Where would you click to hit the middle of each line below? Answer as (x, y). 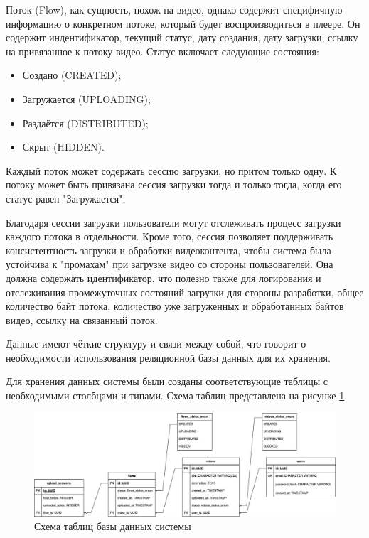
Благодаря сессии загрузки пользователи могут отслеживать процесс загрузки (173, 222)
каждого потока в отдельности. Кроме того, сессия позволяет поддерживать (170, 236)
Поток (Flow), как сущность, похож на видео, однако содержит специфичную (174, 9)
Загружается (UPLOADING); (86, 98)
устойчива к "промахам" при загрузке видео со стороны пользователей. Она (170, 264)
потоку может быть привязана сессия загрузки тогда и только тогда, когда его (174, 184)
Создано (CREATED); (72, 75)
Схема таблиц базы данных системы (113, 526)
